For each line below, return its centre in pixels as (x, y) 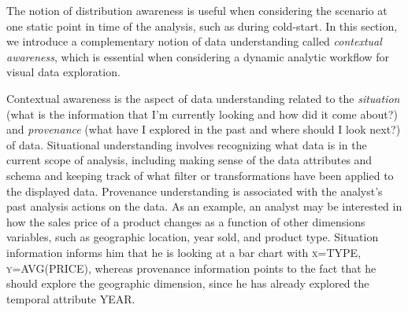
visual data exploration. (63, 72)
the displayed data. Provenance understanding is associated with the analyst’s (195, 191)
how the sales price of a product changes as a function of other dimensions (186, 221)
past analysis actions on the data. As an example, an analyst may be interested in (204, 206)
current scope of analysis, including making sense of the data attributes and (189, 160)
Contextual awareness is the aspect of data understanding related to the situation (203, 98)
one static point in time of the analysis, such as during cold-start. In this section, (202, 26)
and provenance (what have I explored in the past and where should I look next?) (204, 129)
